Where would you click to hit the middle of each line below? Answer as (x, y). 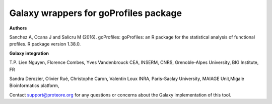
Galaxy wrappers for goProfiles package (96, 13)
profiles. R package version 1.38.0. (45, 44)
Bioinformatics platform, (34, 85)
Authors (18, 28)
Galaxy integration (29, 53)
